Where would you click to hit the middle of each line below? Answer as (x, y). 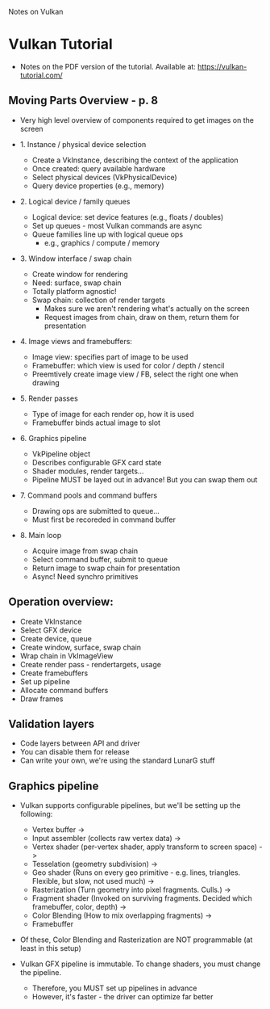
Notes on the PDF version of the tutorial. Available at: (108, 66)
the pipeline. (41, 973)
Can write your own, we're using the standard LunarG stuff (117, 761)
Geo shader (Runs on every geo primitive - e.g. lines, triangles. (136, 872)
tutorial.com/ (41, 75)
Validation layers (52, 723)
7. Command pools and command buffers (89, 495)
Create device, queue (56, 638)
